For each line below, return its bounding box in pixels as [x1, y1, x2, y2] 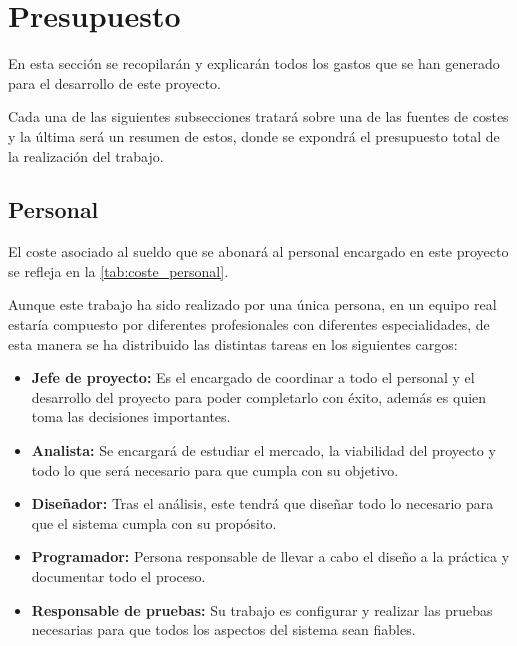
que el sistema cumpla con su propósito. [31, 512, 277, 533]
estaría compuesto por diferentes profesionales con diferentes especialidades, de [8, 314, 490, 335]
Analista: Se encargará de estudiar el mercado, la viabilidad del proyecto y [31, 440, 496, 461]
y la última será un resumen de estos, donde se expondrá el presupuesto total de [8, 125, 500, 146]
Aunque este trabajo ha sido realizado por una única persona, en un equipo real [8, 294, 497, 315]
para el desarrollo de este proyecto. [8, 72, 222, 93]
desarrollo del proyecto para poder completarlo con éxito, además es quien [31, 386, 487, 407]
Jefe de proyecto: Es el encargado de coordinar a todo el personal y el [31, 367, 475, 388]
